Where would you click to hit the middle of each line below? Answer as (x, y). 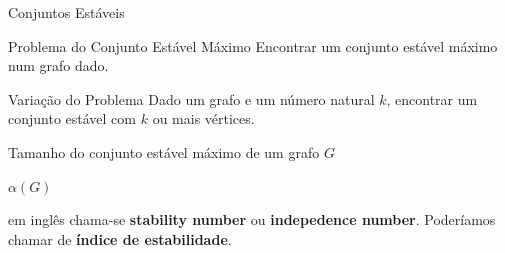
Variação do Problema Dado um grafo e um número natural (191, 98)
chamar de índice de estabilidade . (120, 238)
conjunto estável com (72, 118)
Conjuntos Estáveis (66, 12)
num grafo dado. (58, 65)
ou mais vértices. (203, 118)
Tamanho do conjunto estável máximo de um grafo (164, 151)
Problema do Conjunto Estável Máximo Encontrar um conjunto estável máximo (253, 45)
